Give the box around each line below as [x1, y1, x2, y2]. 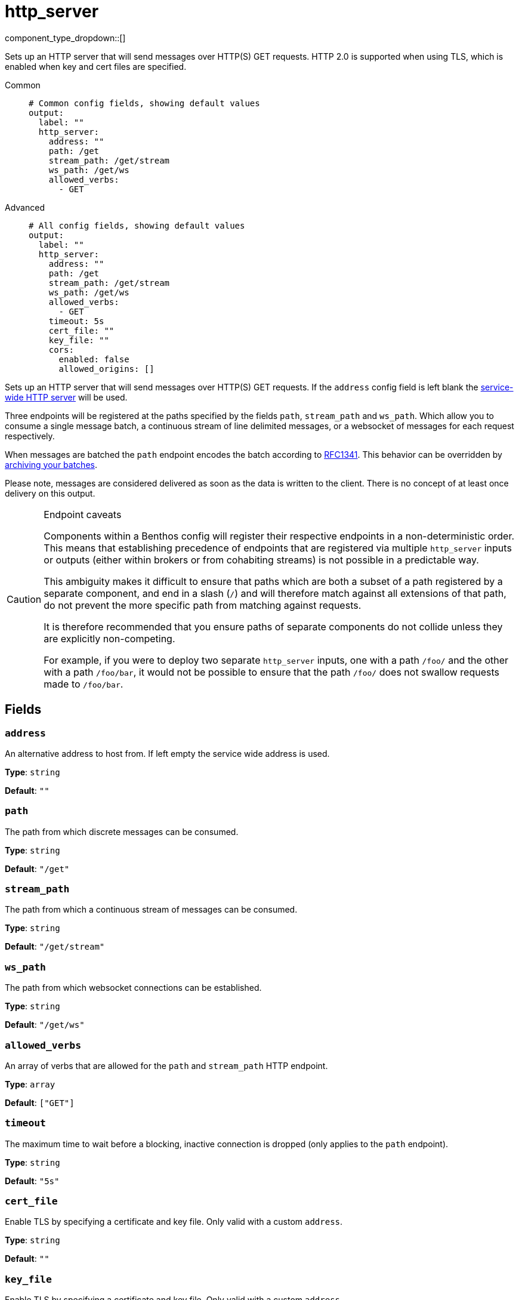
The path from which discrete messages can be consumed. [5, 826, 239, 837]
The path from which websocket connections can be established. [5, 982, 262, 993]
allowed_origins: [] [58, 363, 155, 374]
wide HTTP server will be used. [5, 392, 128, 402]
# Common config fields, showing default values [29, 98, 260, 108]
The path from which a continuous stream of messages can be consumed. [5, 904, 298, 915]
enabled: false [58, 354, 129, 364]
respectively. [5, 430, 55, 441]
